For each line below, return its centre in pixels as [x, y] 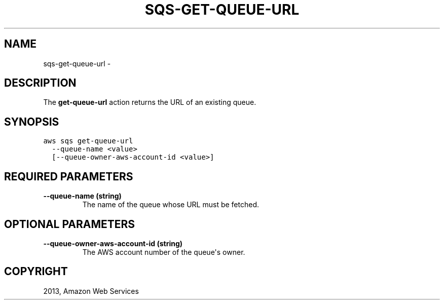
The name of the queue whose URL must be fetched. [171, 205]
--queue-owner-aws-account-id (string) [113, 243]
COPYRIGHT [36, 272]
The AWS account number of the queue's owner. [164, 252]
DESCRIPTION [40, 83]
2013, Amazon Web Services [91, 291]
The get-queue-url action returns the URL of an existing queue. [150, 102]
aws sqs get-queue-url [88, 141]
